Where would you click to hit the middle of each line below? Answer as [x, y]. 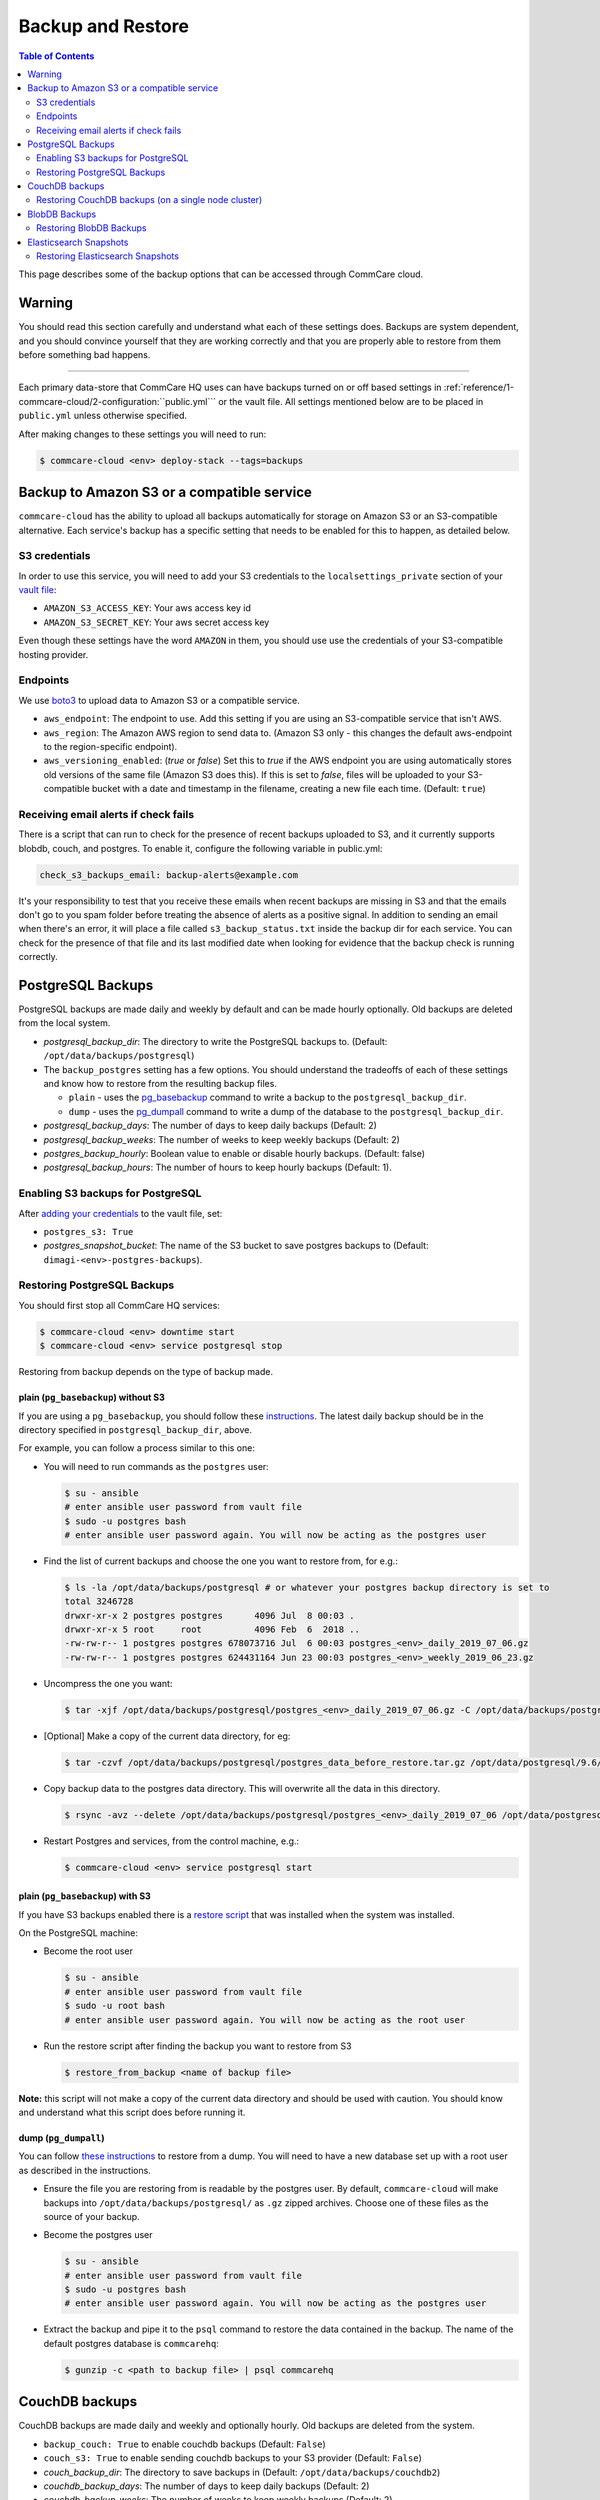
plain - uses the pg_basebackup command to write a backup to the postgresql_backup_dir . [267, 1097]
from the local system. [64, 1023]
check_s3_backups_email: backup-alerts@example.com [169, 874]
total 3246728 [99, 1601]
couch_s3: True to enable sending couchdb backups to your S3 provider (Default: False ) [232, 2458]
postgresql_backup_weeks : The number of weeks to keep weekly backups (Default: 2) [221, 1139]
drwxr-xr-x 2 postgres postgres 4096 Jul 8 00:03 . [209, 1615]
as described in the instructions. [85, 2170]
